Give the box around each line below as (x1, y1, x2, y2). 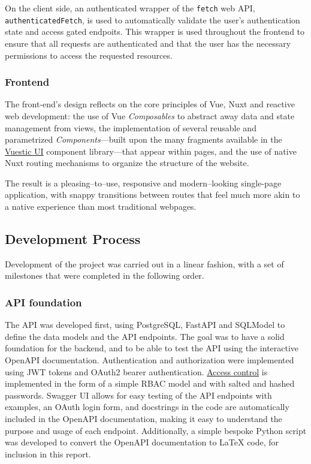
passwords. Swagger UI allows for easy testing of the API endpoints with (5, 388, 272, 401)
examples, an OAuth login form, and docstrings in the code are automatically (5, 400, 289, 413)
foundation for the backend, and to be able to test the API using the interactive (5, 342, 299, 354)
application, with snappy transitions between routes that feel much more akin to (5, 188, 300, 201)
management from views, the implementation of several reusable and (5, 121, 256, 134)
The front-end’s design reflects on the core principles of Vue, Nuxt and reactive (5, 98, 295, 110)
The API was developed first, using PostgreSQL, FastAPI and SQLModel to (5, 318, 285, 331)
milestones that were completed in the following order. (5, 269, 204, 282)
